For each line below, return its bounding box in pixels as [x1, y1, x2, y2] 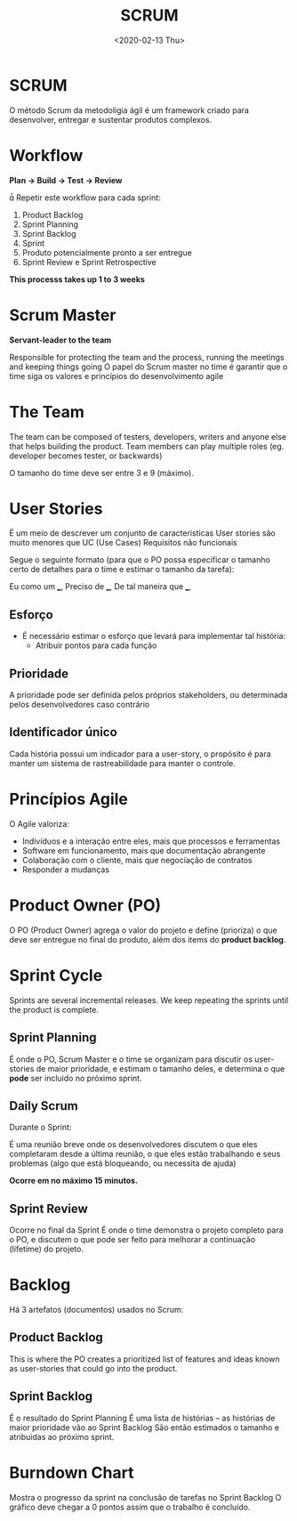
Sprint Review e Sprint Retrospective [21, 256, 157, 267]
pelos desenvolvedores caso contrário [9, 700, 150, 710]
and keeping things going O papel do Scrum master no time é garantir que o [9, 361, 288, 372]
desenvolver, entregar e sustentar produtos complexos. [9, 114, 213, 125]
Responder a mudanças [21, 864, 109, 875]
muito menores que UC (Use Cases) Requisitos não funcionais [9, 538, 237, 548]
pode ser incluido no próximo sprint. [9, 1072, 142, 1083]
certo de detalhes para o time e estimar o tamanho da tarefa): [9, 564, 235, 575]
